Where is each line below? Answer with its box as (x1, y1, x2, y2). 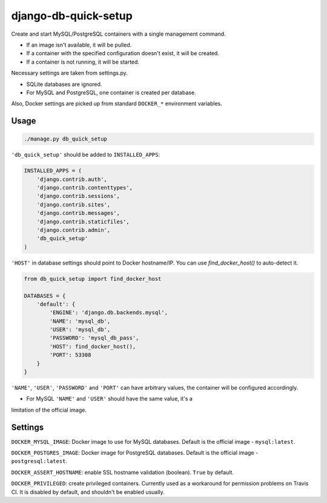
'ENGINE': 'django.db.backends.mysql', (49, 309, 168, 316)
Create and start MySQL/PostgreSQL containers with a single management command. (11, 30, 226, 38)
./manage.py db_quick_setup (24, 136, 107, 142)
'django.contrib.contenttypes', (36, 185, 133, 191)
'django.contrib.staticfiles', (36, 218, 130, 225)
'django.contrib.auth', (36, 176, 107, 183)
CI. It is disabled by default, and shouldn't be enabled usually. (11, 488, 165, 496)
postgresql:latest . (11, 458, 68, 465)
